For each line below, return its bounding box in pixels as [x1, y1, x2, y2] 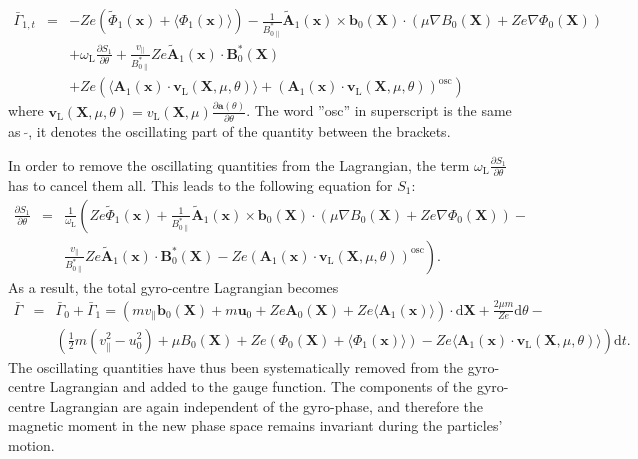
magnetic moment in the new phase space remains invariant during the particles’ [8, 415, 503, 436]
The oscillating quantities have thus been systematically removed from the [8, 356, 464, 377]
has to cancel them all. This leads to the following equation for [8, 174, 393, 195]
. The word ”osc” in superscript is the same [246, 100, 512, 121]
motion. [8, 434, 55, 455]
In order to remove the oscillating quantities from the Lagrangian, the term [8, 154, 470, 175]
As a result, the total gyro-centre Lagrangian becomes [8, 276, 339, 297]
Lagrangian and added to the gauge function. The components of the [49, 376, 473, 397]
